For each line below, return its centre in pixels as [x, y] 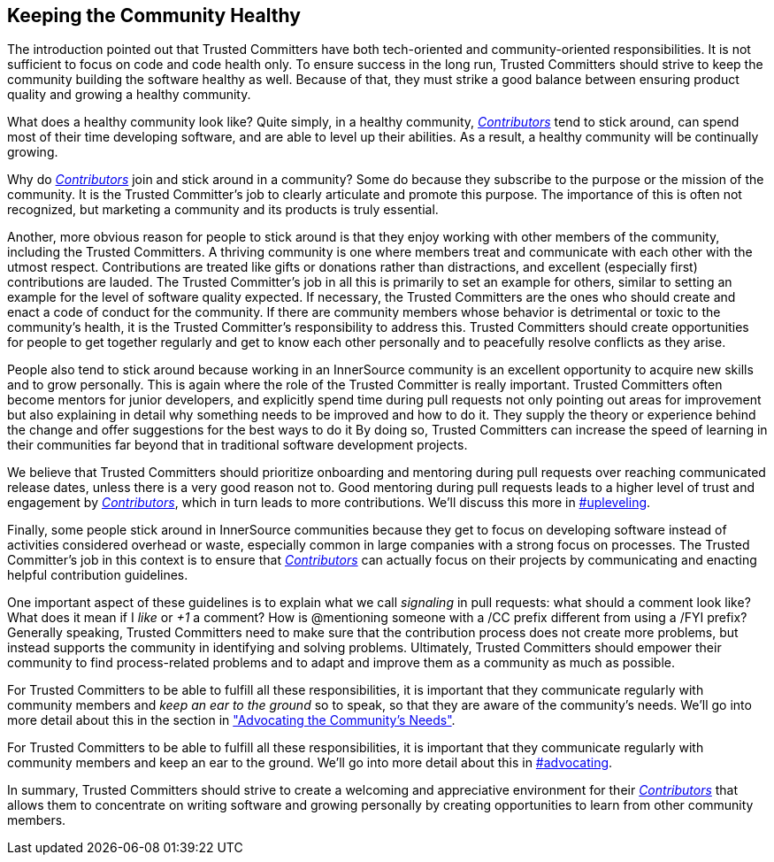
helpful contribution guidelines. [98, 575]
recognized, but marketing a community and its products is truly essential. [223, 210]
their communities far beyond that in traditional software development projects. [238, 445]
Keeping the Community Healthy [154, 15]
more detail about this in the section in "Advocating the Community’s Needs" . [231, 720]
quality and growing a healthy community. [129, 95]
